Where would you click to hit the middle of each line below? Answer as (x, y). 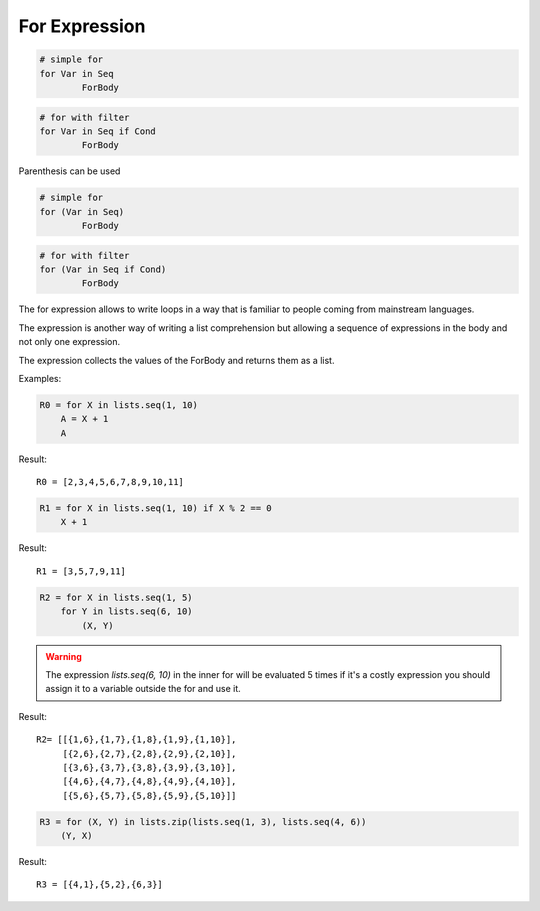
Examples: (40, 378)
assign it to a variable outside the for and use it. (143, 689)
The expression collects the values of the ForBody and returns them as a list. (176, 360)
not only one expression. (69, 342)
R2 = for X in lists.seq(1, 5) (116, 597)
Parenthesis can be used (69, 171)
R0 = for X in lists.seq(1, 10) (119, 404)
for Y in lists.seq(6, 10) (127, 611)
